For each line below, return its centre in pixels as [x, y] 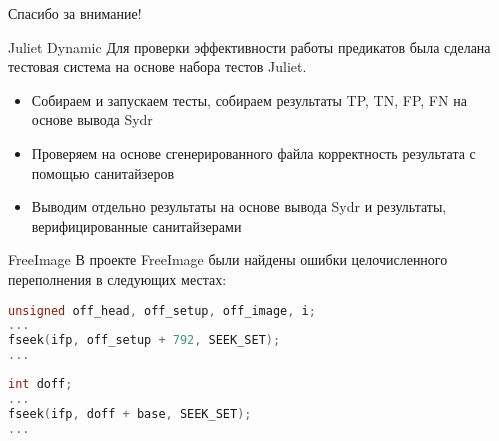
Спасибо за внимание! [75, 13]
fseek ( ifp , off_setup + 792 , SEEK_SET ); [144, 340]
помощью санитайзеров [103, 172]
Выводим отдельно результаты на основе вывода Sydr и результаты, [239, 206]
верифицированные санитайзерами [136, 225]
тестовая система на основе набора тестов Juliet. [157, 66]
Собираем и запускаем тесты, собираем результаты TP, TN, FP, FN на [249, 99]
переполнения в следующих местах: [117, 278]
